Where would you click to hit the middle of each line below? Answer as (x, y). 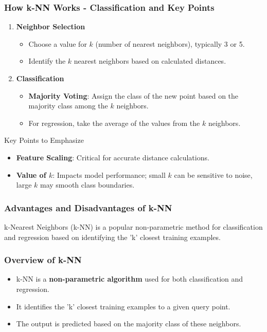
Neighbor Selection (51, 26)
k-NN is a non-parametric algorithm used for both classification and (130, 279)
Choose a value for (58, 43)
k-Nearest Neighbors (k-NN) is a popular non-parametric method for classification (133, 226)
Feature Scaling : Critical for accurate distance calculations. (113, 157)
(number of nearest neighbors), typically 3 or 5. (170, 43)
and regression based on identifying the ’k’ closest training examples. (112, 237)
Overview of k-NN (43, 260)
